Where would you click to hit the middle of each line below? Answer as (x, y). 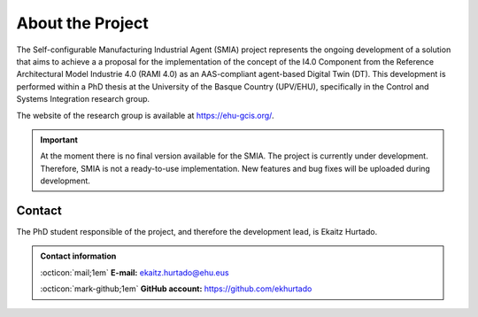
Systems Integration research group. (83, 99)
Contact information (78, 256)
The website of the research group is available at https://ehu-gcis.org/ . (145, 115)
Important (59, 139)
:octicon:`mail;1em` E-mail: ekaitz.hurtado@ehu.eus (135, 272)
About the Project (83, 23)
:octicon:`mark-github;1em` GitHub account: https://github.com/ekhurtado (176, 289)
